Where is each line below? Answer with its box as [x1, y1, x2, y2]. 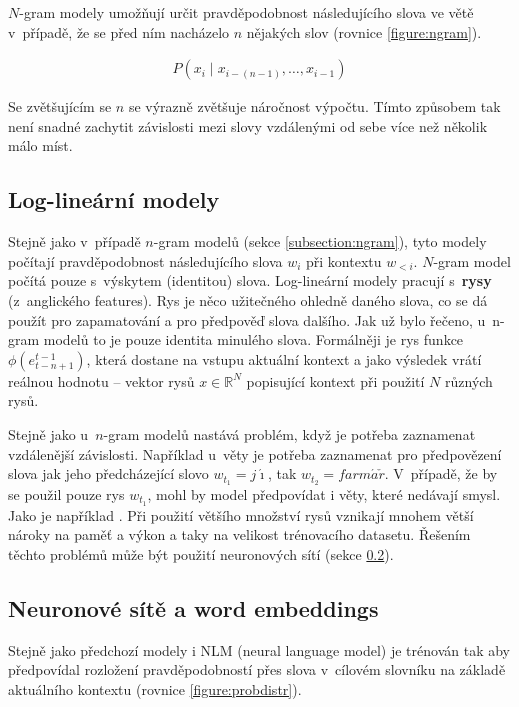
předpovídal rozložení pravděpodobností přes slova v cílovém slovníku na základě [8, 659, 506, 680]
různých [445, 370, 493, 391]
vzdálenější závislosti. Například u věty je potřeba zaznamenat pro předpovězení [8, 443, 502, 464]
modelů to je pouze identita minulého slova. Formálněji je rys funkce [43, 329, 464, 350]
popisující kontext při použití [246, 370, 425, 391]
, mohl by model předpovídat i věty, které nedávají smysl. [147, 484, 501, 504]
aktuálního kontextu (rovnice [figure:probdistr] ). [8, 679, 302, 700]
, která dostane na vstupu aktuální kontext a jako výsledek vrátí [86, 348, 482, 369]
